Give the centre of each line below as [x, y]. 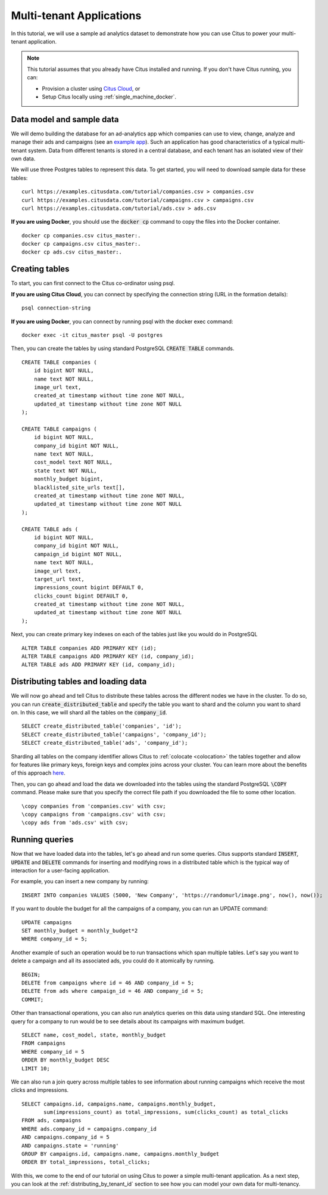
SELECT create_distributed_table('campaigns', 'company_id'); [114, 734]
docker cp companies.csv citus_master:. [81, 235]
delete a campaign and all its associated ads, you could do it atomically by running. [113, 961]
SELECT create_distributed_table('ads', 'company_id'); [105, 743]
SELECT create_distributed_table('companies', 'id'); [101, 726]
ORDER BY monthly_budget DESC [66, 1060]
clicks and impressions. [40, 1090]
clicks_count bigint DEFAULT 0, [81, 596]
